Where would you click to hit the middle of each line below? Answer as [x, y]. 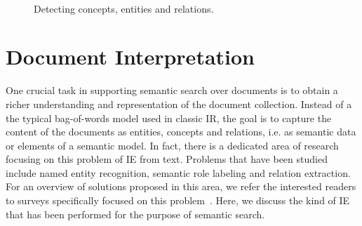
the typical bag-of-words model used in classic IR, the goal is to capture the [169, 118]
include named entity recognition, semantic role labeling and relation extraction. [178, 172]
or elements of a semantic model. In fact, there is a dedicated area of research [172, 145]
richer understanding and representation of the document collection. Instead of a [179, 104]
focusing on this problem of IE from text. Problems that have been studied [167, 159]
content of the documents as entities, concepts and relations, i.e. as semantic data [181, 132]
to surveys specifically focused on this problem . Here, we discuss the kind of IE [178, 200]
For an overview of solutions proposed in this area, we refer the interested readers [181, 186]
